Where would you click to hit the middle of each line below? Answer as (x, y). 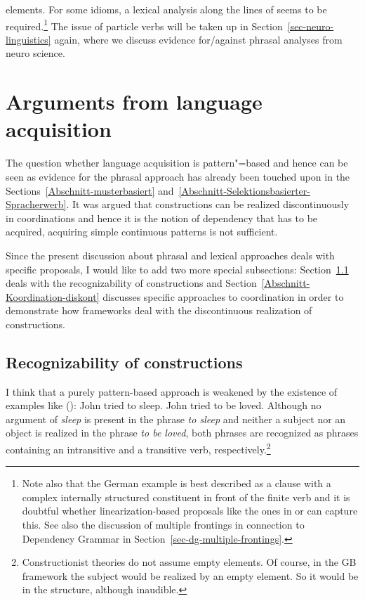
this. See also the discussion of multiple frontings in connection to (163, 525)
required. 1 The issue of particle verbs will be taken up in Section (144, 25)
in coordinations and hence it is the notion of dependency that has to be (162, 218)
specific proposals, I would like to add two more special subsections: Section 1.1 (177, 269)
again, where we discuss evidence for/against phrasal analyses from (198, 39)
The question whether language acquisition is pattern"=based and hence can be (177, 163)
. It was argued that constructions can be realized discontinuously (208, 204)
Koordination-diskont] (53, 296)
